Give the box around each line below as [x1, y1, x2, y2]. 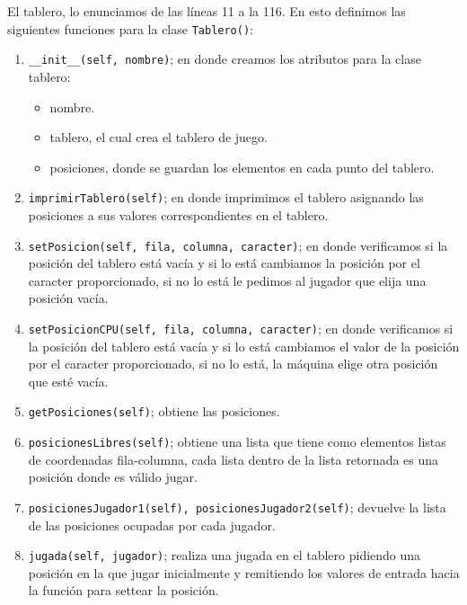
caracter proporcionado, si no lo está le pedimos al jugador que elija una [28, 271, 427, 289]
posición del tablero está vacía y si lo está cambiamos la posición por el [28, 254, 420, 272]
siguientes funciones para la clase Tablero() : [7, 19, 254, 38]
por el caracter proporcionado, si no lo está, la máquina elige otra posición [28, 354, 438, 373]
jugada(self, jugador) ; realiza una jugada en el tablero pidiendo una [28, 546, 421, 565]
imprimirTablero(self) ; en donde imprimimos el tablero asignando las [28, 188, 424, 207]
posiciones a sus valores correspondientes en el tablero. [28, 205, 329, 224]
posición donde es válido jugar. [28, 467, 198, 486]
